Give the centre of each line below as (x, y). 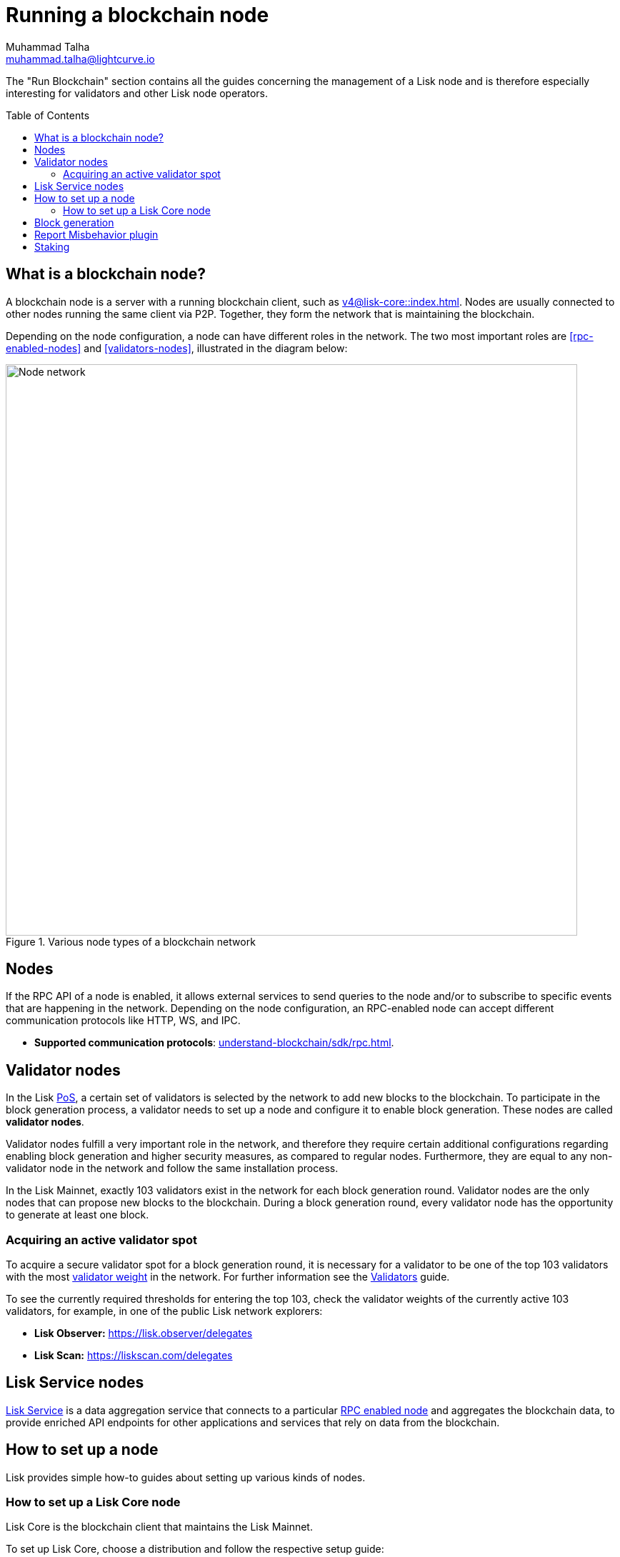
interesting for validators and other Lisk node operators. (137, 93)
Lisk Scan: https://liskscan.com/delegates (134, 1356)
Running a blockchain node (137, 15)
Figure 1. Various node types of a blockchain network (131, 941)
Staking (52, 246)
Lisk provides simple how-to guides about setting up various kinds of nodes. (186, 1477)
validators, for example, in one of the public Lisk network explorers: (164, 1311)
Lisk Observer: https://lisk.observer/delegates (144, 1333)
